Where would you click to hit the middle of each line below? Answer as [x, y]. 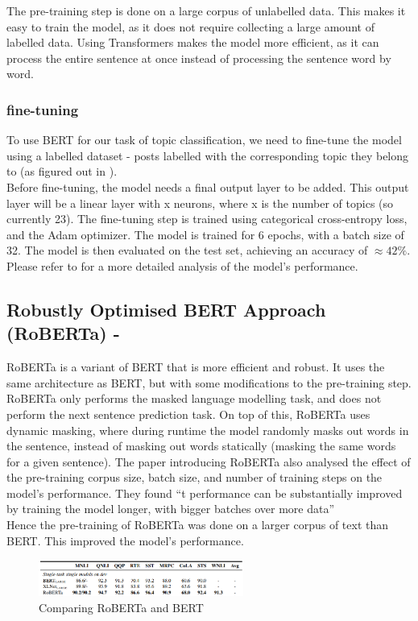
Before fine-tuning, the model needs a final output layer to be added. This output [208, 186]
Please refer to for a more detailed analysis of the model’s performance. [182, 265]
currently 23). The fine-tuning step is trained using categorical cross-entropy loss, [207, 219]
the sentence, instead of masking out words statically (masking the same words [201, 446]
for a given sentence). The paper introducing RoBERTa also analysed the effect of [209, 461]
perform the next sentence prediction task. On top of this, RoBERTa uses [188, 414]
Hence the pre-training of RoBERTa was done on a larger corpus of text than [198, 525]
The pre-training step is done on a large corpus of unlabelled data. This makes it [206, 10]
